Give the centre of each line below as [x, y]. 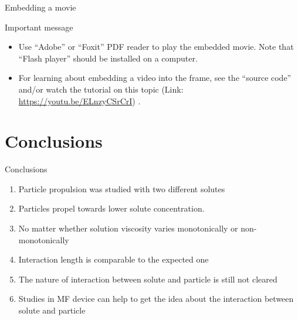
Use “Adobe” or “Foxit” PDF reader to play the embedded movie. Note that [156, 47]
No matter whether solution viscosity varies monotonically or [128, 228]
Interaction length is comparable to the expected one [114, 259]
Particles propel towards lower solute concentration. [111, 208]
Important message [39, 27]
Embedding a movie [40, 7]
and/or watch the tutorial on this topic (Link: [101, 89]
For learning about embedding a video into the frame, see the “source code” [155, 78]
